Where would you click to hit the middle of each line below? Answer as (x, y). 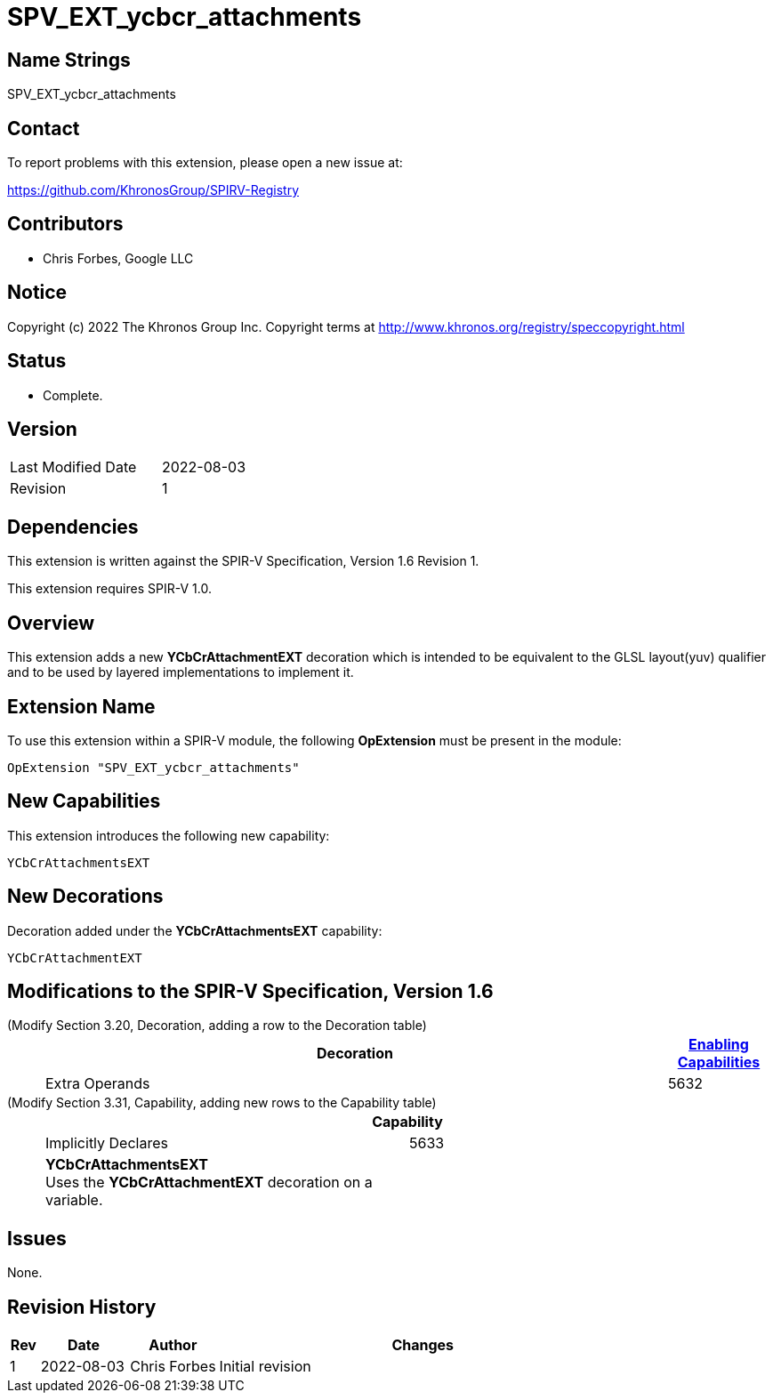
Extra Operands (98, 1084)
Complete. (73, 395)
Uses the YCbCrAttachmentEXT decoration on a (209, 1183)
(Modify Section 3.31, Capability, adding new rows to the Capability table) (222, 1103)
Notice (37, 293)
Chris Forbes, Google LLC (118, 258)
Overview (51, 623)
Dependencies (73, 527)
